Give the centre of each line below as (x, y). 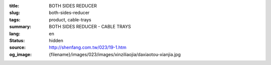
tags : (15, 19)
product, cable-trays (70, 19)
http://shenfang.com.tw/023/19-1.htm (88, 48)
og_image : (21, 54)
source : (18, 48)
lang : (15, 33)
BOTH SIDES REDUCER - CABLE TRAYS (90, 27)
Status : (17, 40)
